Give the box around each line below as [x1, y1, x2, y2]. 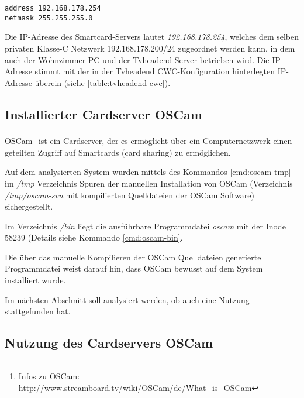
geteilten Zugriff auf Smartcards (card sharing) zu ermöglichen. [5, 146, 231, 158]
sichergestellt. [5, 200, 53, 212]
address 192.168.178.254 [5, 4, 101, 12]
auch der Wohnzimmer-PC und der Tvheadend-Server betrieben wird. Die [5, 53, 270, 66]
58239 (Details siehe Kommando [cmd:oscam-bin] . [5, 231, 183, 243]
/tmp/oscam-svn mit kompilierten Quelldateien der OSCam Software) [5, 188, 255, 201]
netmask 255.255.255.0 [5, 13, 93, 22]
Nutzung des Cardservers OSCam [5, 334, 213, 352]
